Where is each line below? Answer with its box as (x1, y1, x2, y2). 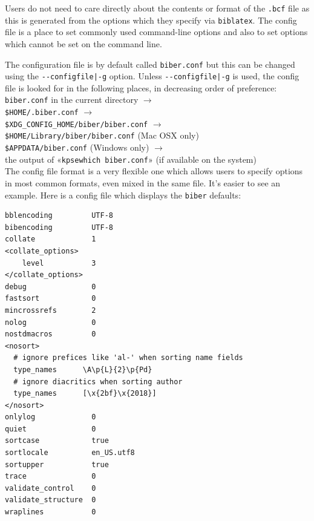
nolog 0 (5, 318, 96, 327)
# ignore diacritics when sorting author (13, 377, 183, 386)
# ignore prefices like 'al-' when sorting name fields (13, 353, 243, 362)
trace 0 (5, 472, 96, 481)
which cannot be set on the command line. (5, 37, 162, 50)
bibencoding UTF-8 (5, 223, 113, 232)
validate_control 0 (5, 483, 96, 493)
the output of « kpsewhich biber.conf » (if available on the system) (5, 152, 257, 165)
